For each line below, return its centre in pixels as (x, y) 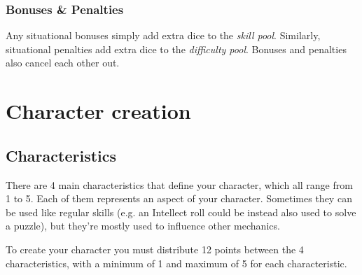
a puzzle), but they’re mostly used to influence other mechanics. (143, 226)
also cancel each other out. (63, 63)
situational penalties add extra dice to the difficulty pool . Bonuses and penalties (176, 49)
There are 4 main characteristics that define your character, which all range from (179, 184)
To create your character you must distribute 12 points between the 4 (155, 249)
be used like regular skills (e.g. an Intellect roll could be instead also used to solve (181, 212)
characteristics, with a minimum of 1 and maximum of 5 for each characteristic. (176, 263)
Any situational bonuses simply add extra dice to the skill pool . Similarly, (163, 35)
